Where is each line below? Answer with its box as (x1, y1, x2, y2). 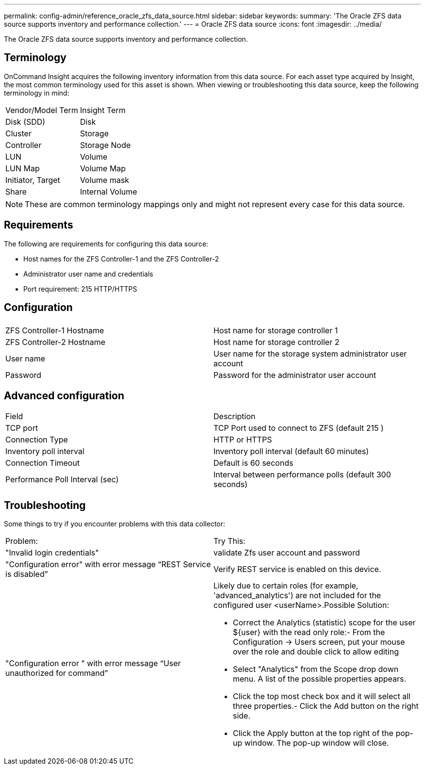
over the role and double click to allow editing (233, 647, 399, 657)
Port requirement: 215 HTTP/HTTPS (23, 284, 137, 293)
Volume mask (80, 175, 130, 185)
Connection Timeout (5, 458, 80, 468)
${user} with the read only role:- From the (233, 627, 385, 638)
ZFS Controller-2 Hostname (5, 337, 106, 347)
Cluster (5, 128, 32, 138)
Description (213, 411, 256, 422)
